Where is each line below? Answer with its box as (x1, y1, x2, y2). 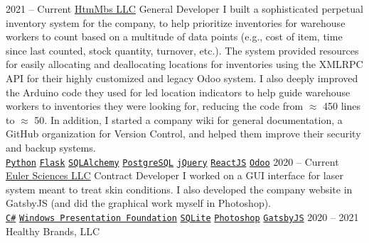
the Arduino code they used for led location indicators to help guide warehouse (6, 84, 351, 99)
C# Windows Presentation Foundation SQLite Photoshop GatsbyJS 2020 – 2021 (6, 209, 359, 224)
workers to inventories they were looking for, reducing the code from (6, 98, 304, 113)
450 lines (322, 98, 360, 113)
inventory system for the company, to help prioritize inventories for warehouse (6, 15, 346, 30)
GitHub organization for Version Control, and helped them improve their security (6, 126, 361, 141)
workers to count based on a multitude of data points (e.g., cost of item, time (6, 29, 343, 44)
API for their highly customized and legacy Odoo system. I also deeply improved (6, 70, 358, 85)
